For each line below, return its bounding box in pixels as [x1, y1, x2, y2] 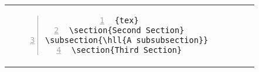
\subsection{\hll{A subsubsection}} [45, 35, 209, 45]
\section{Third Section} [71, 45, 182, 55]
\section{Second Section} [69, 25, 185, 35]
